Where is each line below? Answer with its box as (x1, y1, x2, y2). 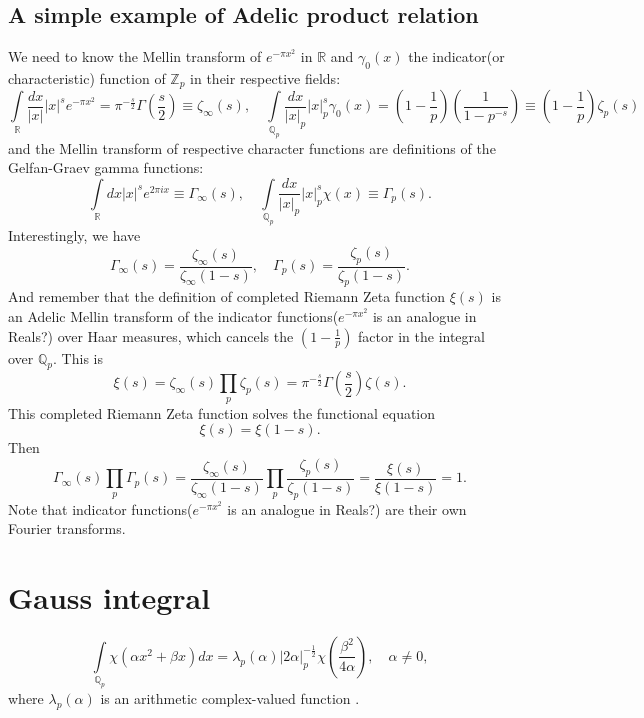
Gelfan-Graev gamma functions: (8, 157, 204, 178)
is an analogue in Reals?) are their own (227, 498, 467, 519)
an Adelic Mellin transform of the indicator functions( (8, 306, 339, 327)
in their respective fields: (190, 68, 341, 88)
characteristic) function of (8, 68, 166, 88)
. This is (53, 347, 103, 368)
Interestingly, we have (8, 225, 141, 246)
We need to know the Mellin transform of (8, 46, 262, 67)
